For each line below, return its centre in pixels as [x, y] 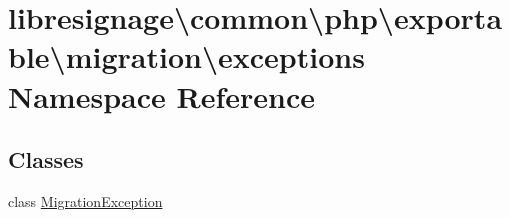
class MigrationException [85, 200]
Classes [46, 159]
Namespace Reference [161, 95]
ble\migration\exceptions [186, 56]
